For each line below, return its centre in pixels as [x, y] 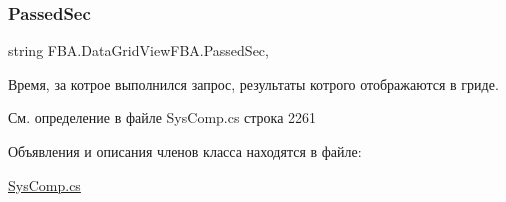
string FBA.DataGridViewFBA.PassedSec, [138, 50]
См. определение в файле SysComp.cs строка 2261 [162, 117]
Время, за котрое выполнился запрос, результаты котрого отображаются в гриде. [253, 83]
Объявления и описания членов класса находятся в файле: [185, 151]
